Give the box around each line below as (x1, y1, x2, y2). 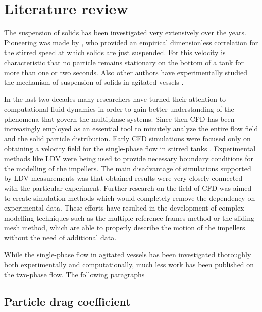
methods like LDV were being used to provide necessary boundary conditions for (4, 153, 254, 164)
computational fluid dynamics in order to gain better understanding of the (4, 103, 234, 114)
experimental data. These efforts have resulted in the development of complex (4, 202, 244, 213)
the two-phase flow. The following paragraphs (4, 269, 145, 279)
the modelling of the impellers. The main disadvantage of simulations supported (4, 163, 251, 173)
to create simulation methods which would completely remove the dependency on (4, 192, 255, 203)
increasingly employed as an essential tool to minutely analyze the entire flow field (4, 123, 258, 134)
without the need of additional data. (4, 232, 117, 242)
